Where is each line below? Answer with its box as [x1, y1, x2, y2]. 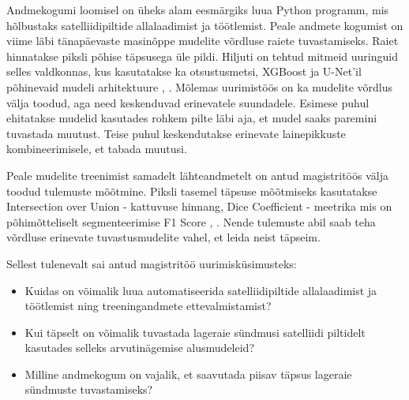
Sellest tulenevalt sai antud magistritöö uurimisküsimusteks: [6, 255, 297, 271]
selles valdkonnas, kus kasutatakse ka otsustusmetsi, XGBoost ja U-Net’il [6, 63, 362, 80]
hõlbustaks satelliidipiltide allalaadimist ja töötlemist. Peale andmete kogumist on [6, 17, 403, 33]
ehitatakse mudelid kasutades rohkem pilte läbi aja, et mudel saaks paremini [6, 110, 377, 126]
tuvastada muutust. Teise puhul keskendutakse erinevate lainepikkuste [6, 125, 346, 141]
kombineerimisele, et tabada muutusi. [6, 140, 187, 157]
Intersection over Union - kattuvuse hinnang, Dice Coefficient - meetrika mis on [6, 198, 392, 215]
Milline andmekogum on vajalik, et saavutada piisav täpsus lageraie [24, 365, 352, 382]
